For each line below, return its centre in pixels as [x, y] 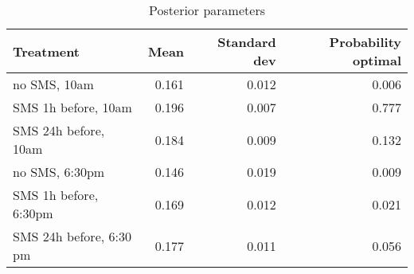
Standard [247, 42]
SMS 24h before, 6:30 [72, 236]
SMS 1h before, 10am [72, 107]
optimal [377, 60]
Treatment [47, 51]
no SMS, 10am [53, 84]
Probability [365, 42]
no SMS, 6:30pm [59, 172]
